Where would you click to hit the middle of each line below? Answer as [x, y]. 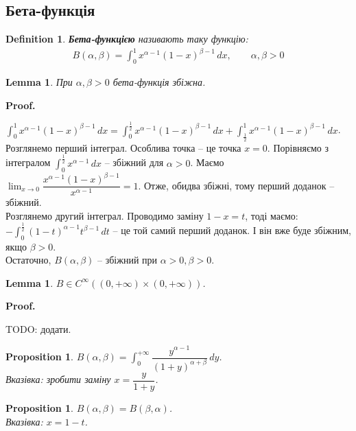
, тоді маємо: [272, 215]
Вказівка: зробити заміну [58, 379]
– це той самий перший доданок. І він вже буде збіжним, [232, 230]
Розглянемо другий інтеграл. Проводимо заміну [105, 215]
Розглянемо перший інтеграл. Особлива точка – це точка [123, 147]
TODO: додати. [38, 328]
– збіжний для [134, 162]
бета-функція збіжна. [159, 82]
